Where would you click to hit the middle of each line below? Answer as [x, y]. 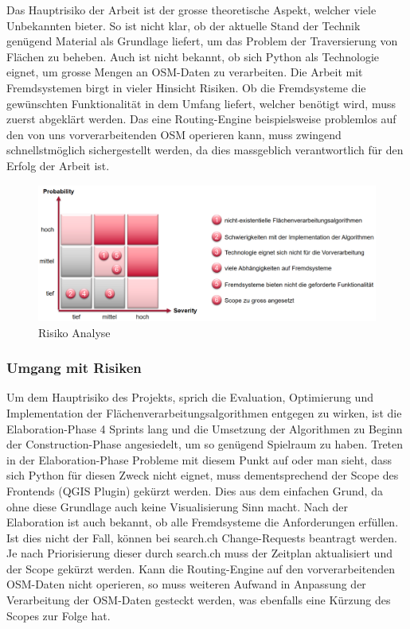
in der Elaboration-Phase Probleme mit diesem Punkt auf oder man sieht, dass [199, 459]
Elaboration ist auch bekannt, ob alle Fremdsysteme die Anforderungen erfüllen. [203, 522]
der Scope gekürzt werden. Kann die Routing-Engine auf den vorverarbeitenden [201, 568]
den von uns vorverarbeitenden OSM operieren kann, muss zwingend [174, 134]
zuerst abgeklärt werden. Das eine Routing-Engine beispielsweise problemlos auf [201, 119]
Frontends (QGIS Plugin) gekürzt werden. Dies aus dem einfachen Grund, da [195, 490]
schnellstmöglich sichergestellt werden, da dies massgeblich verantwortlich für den [205, 150]
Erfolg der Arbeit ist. [58, 165]
